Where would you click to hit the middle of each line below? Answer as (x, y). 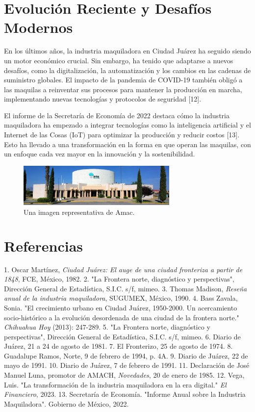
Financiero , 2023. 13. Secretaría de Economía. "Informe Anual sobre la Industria (125, 394)
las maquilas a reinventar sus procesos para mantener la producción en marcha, (123, 89)
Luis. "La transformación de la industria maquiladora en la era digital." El (115, 384)
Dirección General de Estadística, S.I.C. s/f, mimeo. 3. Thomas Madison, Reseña (126, 288)
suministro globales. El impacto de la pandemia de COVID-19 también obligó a (123, 80)
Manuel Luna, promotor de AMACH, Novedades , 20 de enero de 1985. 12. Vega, (124, 375)
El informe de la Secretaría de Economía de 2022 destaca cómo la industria (117, 115)
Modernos (38, 27)
